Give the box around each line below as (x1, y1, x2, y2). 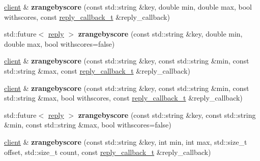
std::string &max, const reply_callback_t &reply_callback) (4, 65, 190, 76)
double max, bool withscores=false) (4, 38, 115, 49)
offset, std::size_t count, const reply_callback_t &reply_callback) (4, 146, 211, 157)
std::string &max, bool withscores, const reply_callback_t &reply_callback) (4, 92, 243, 103)
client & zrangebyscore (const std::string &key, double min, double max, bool (4, 2, 252, 12)
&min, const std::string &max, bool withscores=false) (4, 119, 171, 130)
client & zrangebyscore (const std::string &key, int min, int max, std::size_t (4, 136, 247, 147)
